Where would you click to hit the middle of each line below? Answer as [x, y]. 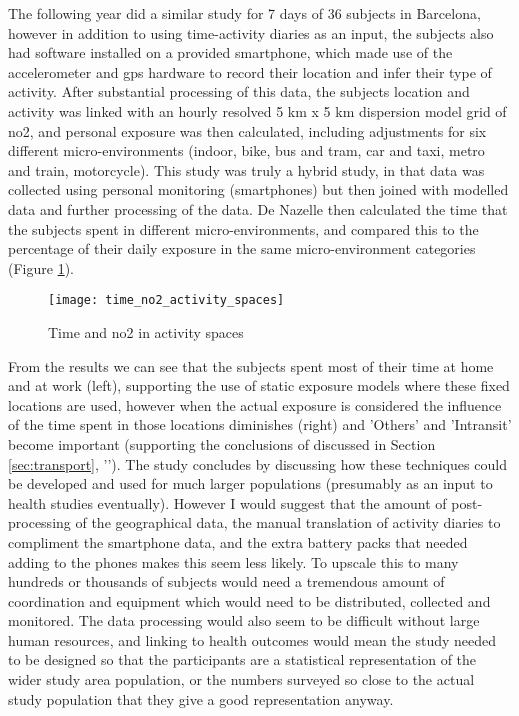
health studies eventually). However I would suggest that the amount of [227, 502]
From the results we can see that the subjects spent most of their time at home [251, 365]
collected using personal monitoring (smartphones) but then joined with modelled [258, 189]
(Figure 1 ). [41, 267]
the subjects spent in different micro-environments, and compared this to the [243, 228]
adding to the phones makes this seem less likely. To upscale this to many [233, 561]
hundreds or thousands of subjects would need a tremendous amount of [226, 581]
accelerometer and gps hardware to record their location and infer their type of [250, 71]
